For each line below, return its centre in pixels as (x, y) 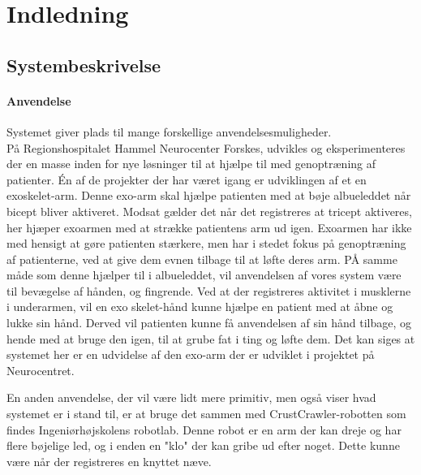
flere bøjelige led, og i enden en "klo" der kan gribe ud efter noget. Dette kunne (203, 445)
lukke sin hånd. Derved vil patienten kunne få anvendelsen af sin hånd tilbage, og (209, 323)
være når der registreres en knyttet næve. (109, 461)
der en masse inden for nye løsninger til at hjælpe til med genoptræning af (191, 164)
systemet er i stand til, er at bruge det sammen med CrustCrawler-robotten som (206, 414)
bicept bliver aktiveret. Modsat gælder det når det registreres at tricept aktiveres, (209, 211)
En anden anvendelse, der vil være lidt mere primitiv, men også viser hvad (191, 397)
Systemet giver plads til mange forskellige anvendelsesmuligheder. (169, 131)
